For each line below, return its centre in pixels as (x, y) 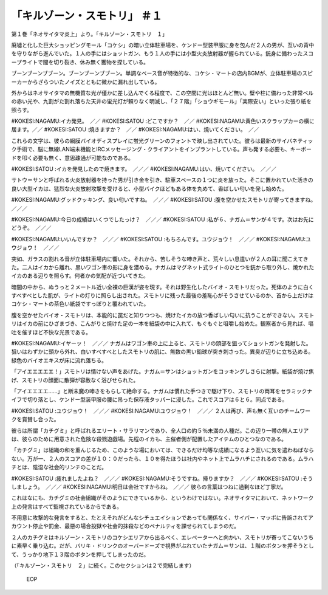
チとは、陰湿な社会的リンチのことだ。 (59, 467)
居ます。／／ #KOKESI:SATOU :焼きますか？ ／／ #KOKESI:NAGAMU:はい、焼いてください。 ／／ (135, 129)
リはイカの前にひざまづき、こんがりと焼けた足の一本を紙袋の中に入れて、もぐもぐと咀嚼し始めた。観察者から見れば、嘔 (162, 324)
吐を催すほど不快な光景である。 (51, 332)
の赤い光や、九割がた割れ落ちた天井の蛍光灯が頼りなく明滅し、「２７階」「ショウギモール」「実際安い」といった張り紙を (162, 101)
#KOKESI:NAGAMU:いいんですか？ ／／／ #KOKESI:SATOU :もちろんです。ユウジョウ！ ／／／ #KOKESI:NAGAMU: (159, 239)
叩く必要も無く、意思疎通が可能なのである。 (77, 157)
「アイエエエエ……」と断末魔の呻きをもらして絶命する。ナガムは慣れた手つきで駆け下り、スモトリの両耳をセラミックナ (162, 391)
